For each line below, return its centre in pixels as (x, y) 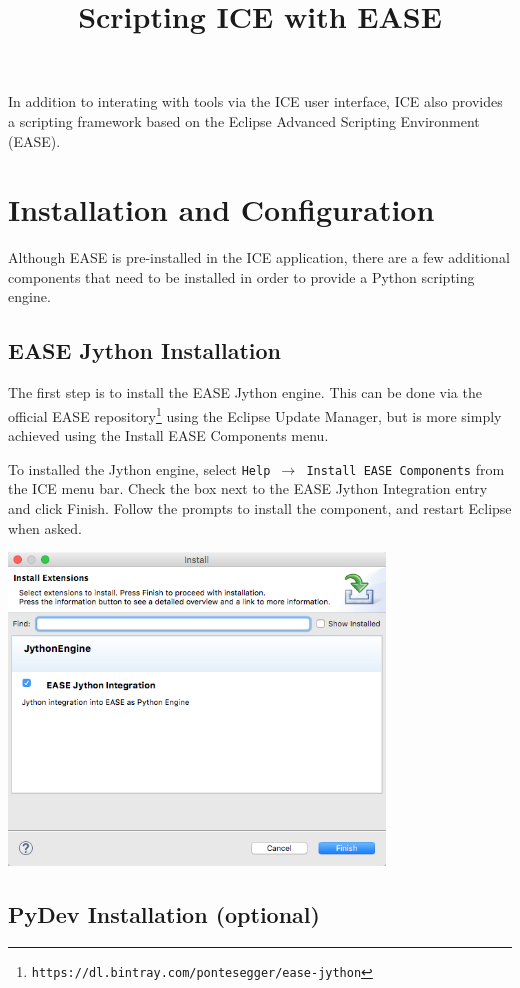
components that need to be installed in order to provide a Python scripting (241, 276)
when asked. (45, 527)
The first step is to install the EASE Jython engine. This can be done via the (245, 392)
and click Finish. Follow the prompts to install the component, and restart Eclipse (260, 507)
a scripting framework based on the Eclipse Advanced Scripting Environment (244, 120)
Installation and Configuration (221, 209)
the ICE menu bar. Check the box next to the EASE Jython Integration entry (248, 488)
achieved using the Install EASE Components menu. (168, 435)
